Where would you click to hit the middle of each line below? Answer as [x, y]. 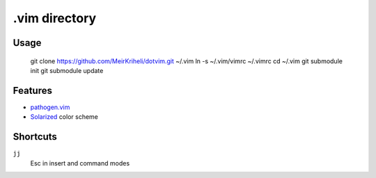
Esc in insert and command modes [80, 163]
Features [32, 90]
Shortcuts [35, 137]
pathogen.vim [50, 107]
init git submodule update [67, 70]
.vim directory [55, 18]
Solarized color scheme [64, 117]
